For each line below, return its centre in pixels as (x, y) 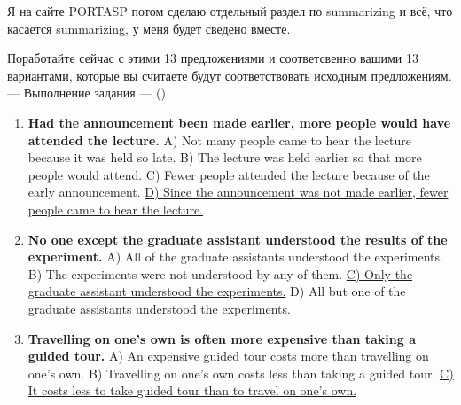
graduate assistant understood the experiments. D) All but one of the (217, 291)
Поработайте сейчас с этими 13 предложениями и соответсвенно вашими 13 (213, 58)
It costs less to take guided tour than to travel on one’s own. (192, 390)
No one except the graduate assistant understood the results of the (238, 239)
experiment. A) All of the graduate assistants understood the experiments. (235, 257)
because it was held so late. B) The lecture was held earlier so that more (225, 157)
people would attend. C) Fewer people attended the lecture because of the (229, 174)
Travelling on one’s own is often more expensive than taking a (222, 338)
